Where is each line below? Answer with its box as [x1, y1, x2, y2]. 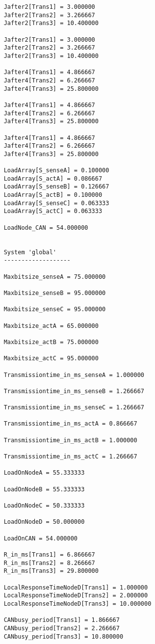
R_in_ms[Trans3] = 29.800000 [3, 567, 99, 575]
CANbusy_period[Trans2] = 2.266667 [3, 624, 120, 632]
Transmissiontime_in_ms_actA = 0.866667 [3, 420, 137, 428]
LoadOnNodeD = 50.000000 [3, 518, 85, 526]
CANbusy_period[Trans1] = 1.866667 [3, 617, 120, 624]
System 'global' [3, 248, 57, 256]
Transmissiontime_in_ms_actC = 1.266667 [3, 453, 137, 460]
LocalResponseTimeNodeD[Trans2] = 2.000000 [3, 592, 148, 599]
